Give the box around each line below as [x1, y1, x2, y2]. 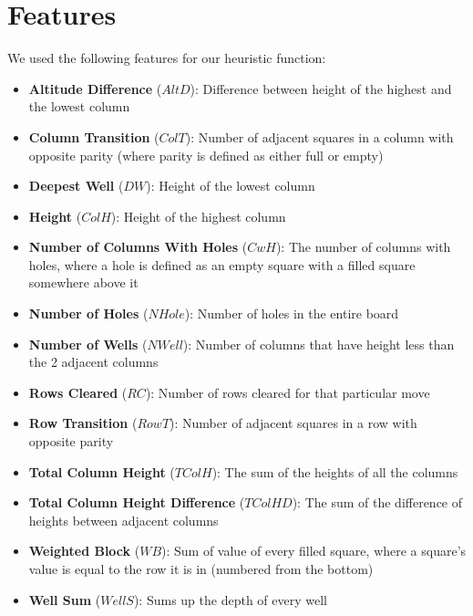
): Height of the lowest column [146, 176, 315, 195]
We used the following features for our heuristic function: [7, 48, 326, 68]
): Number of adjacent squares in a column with [185, 127, 454, 146]
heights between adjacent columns [28, 510, 219, 529]
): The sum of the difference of [292, 493, 463, 512]
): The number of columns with [275, 237, 451, 256]
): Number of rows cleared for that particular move [145, 382, 430, 402]
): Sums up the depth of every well [133, 590, 327, 609]
